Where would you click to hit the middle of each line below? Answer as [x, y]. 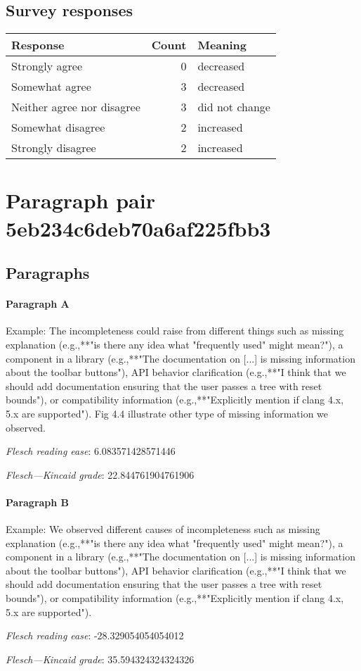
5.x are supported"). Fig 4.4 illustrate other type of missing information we [167, 413]
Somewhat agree [51, 87]
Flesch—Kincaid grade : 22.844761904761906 [100, 474]
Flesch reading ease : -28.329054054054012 [95, 635]
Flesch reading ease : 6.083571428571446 [91, 451]
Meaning [222, 45]
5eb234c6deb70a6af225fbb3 [138, 228]
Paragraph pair [80, 200]
